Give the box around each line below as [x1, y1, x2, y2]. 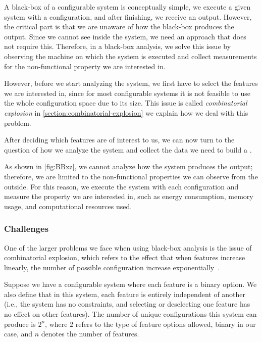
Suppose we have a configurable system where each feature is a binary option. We [4, 279, 257, 289]
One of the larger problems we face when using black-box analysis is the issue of [4, 242, 252, 253]
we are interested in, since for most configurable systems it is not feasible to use [4, 87, 251, 98]
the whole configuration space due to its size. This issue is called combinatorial [4, 97, 247, 108]
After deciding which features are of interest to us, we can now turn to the [4, 134, 235, 145]
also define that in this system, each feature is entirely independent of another [4, 288, 246, 299]
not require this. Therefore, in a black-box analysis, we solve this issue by [4, 41, 231, 52]
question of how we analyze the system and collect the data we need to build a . [4, 144, 252, 155]
